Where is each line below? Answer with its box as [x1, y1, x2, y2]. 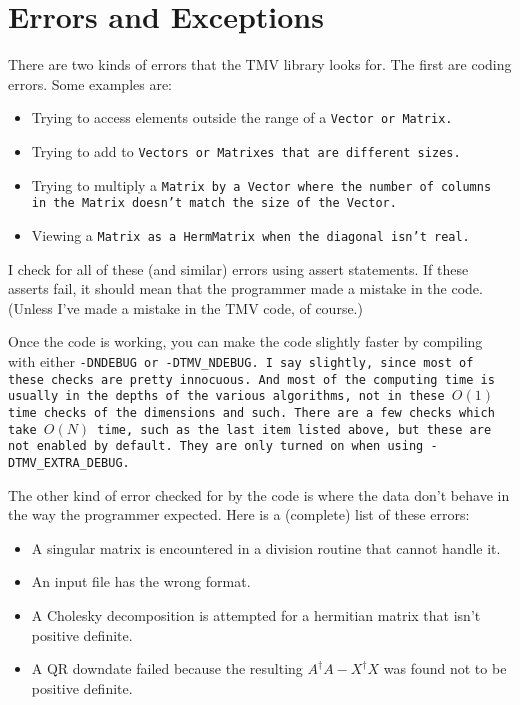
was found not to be [383, 658, 507, 679]
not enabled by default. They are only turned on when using [8, 439, 424, 454]
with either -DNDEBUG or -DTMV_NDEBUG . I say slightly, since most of [8, 350, 474, 371]
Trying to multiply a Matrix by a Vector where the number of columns [31, 174, 492, 195]
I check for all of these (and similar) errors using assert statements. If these [8, 258, 469, 279]
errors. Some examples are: [8, 73, 173, 94]
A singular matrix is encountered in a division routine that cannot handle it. [31, 537, 501, 558]
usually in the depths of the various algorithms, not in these [8, 389, 445, 404]
